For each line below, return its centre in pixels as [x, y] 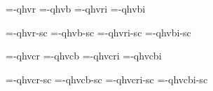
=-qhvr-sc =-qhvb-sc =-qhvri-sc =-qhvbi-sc [98, 32]
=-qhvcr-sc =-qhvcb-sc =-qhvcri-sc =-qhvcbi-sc [107, 79]
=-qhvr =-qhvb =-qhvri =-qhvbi [76, 8]
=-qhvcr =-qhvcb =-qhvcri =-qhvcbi [84, 56]
